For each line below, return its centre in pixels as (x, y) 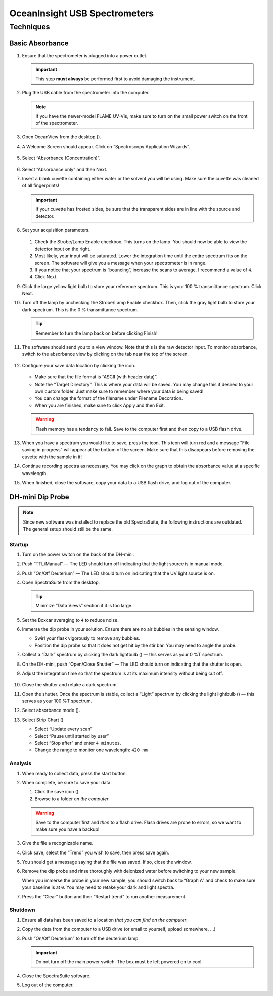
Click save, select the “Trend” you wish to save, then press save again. (96, 852)
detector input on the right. (63, 249)
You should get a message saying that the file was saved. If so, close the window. (107, 862)
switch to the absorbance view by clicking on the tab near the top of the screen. (105, 354)
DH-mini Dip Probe (39, 497)
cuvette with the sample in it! (52, 457)
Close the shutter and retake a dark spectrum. (70, 685)
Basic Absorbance (39, 43)
